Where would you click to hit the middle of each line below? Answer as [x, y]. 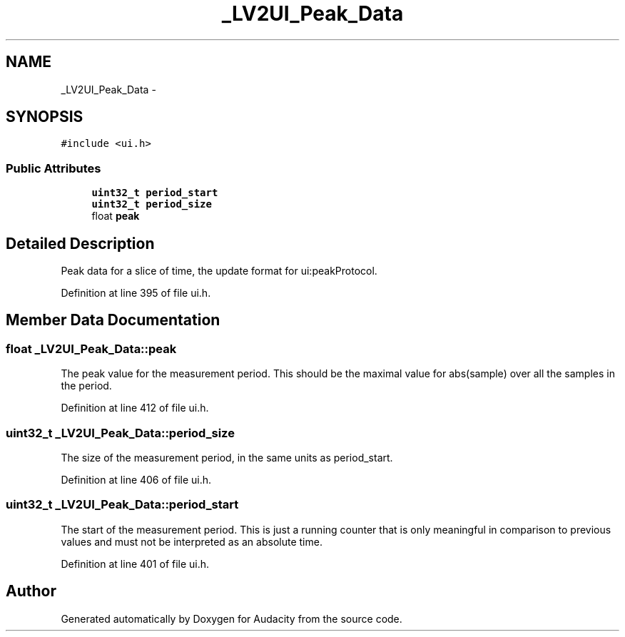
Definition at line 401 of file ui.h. [135, 564]
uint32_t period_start [155, 193]
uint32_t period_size [152, 204]
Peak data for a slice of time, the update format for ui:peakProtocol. [219, 271]
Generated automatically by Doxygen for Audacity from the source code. [232, 618]
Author [31, 591]
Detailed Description [80, 243]
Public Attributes [54, 168]
